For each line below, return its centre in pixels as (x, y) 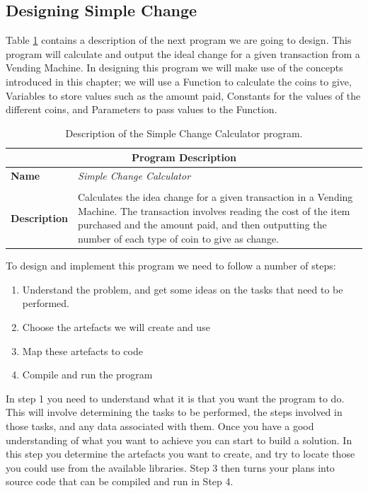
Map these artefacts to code (82, 350)
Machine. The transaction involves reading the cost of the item (214, 210)
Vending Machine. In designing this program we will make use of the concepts (174, 68)
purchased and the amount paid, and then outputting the (202, 225)
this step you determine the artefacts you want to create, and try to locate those (180, 454)
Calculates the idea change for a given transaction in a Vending (215, 197)
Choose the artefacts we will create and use (116, 326)
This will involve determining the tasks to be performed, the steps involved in (174, 412)
